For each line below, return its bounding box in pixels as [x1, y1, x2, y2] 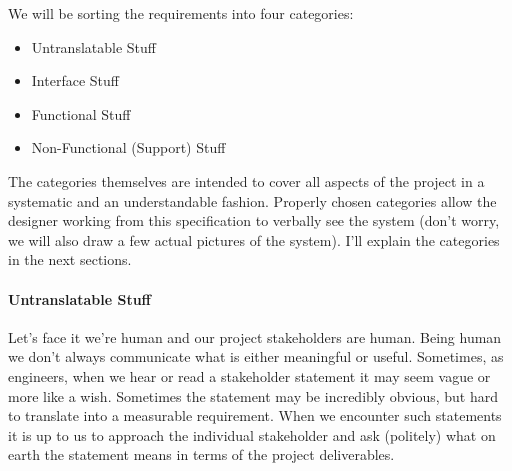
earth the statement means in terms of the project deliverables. [8, 444, 395, 465]
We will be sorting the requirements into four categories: [8, 3, 354, 23]
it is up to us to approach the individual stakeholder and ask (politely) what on [8, 424, 496, 445]
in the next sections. [8, 249, 132, 270]
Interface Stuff [31, 70, 119, 91]
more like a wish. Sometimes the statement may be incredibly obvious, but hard [8, 385, 499, 406]
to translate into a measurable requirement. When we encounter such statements [8, 405, 502, 426]
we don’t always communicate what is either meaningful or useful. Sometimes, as [8, 346, 504, 367]
